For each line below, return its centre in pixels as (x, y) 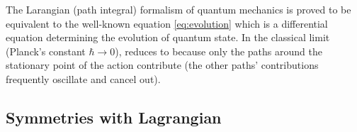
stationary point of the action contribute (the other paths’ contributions (162, 65)
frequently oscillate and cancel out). (83, 78)
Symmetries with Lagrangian (114, 117)
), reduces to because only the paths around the (219, 51)
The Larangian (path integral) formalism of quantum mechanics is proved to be (178, 9)
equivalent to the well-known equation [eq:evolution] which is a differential (167, 23)
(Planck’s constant (46, 51)
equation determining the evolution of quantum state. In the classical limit (168, 37)
